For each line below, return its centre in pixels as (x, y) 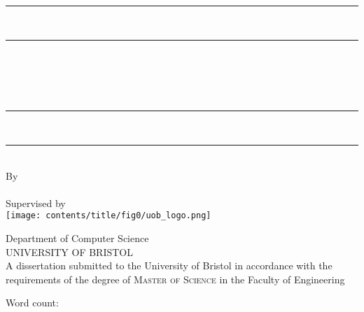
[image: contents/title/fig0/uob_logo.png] (108, 216)
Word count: (32, 303)
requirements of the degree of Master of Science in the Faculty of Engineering (175, 279)
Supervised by (36, 203)
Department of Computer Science (77, 238)
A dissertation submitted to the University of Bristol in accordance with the (169, 265)
